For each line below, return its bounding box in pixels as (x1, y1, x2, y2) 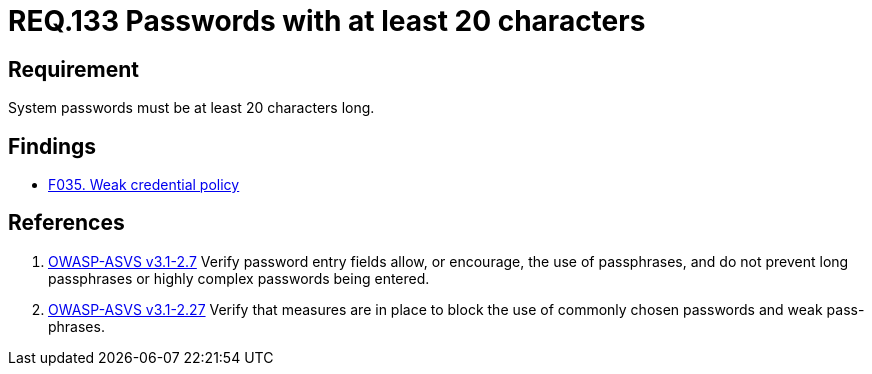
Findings (8, 133, 97, 159)
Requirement (8, 56, 140, 82)
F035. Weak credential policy (48, 176, 240, 194)
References (8, 210, 125, 236)
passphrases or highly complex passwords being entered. (48, 269, 430, 287)
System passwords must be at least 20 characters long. (8, 99, 375, 117)
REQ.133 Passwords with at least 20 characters (8, 4, 646, 38)
